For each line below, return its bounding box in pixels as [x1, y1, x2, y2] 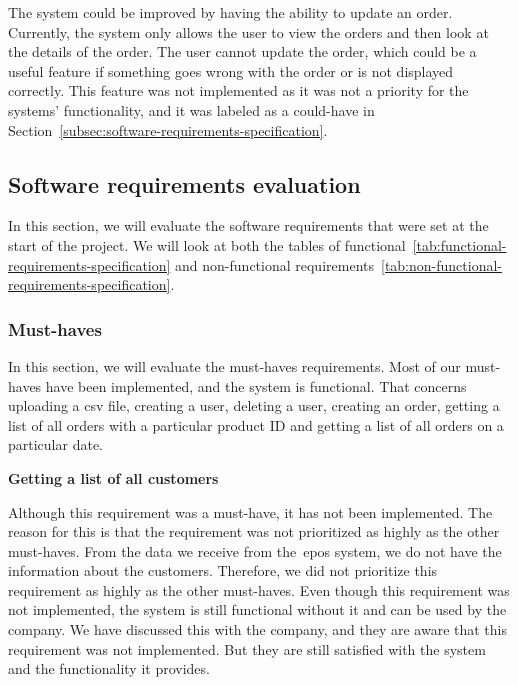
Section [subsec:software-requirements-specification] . [8, 119, 328, 140]
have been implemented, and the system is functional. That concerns [45, 375, 467, 396]
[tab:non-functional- [380, 254, 502, 275]
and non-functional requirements [175, 254, 374, 275]
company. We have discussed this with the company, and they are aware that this [8, 619, 507, 640]
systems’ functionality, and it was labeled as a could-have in [8, 99, 375, 120]
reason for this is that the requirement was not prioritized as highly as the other [8, 521, 500, 542]
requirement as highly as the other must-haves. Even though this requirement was [8, 579, 510, 600]
